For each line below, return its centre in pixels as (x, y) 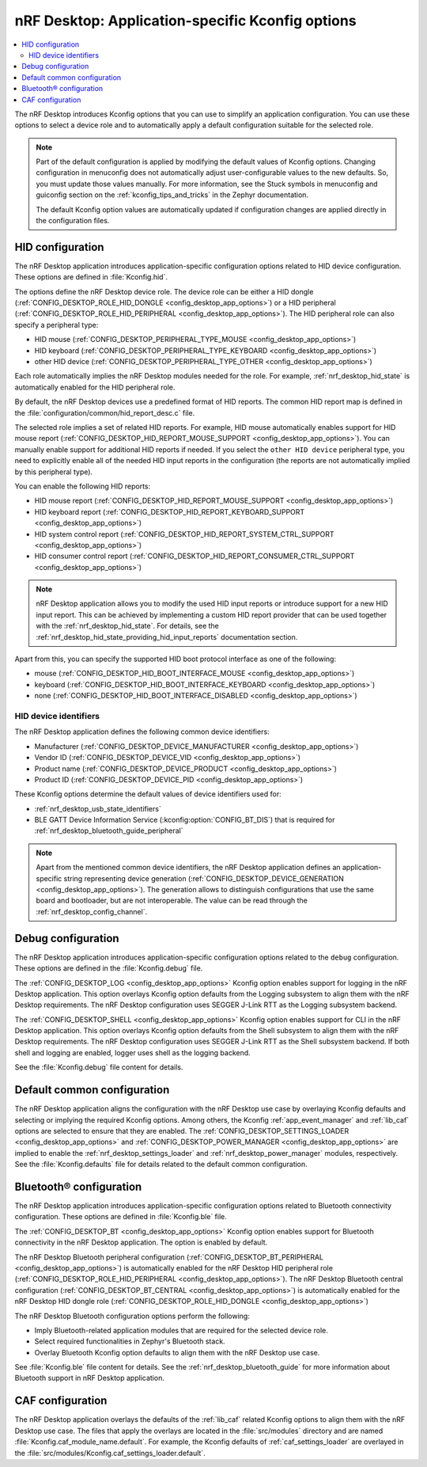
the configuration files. (73, 221)
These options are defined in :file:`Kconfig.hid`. (91, 277)
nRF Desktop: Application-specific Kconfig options (185, 21)
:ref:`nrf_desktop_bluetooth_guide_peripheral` (109, 830)
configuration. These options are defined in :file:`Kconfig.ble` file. (121, 1217)
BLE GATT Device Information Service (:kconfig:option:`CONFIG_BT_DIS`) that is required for (185, 820)
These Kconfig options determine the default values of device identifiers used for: (148, 794)
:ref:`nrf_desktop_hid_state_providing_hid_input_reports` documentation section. (167, 637)
